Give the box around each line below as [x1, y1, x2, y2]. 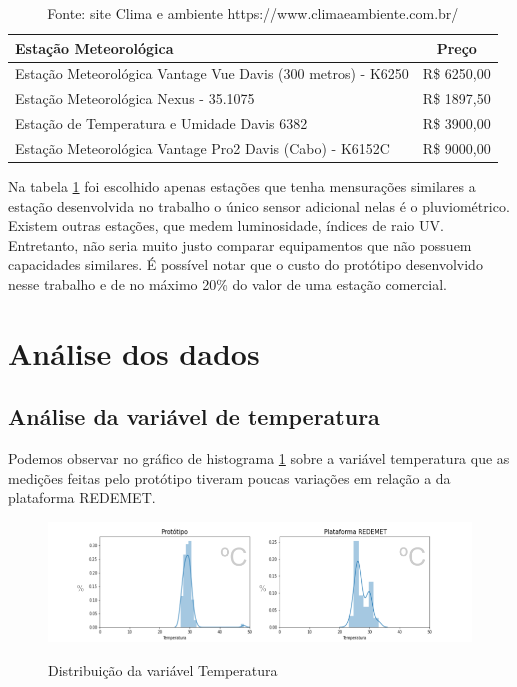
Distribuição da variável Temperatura [48, 659, 278, 680]
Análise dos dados [8, 332, 260, 373]
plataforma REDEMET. [8, 487, 156, 508]
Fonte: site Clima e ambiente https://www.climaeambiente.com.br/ [47, 3, 459, 23]
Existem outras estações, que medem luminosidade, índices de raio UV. [8, 215, 444, 236]
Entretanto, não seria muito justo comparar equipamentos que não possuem [8, 234, 472, 255]
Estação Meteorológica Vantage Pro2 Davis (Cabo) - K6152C [15, 137, 390, 158]
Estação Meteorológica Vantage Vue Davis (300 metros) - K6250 [15, 63, 409, 84]
